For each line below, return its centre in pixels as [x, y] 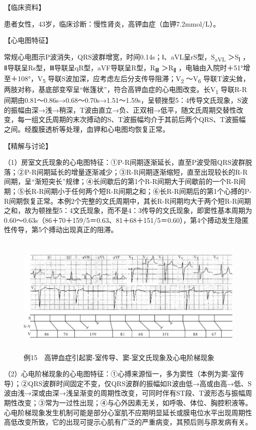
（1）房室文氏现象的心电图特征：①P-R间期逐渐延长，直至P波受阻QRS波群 [125, 162]
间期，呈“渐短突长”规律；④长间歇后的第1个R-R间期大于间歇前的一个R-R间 [125, 181]
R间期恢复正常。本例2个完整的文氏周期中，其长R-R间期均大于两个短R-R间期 [128, 200]
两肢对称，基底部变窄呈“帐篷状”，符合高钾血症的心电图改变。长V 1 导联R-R [126, 90]
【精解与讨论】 [28, 145]
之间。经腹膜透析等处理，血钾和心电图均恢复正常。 [87, 129]
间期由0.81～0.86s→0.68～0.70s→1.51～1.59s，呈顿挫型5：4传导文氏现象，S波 [126, 100]
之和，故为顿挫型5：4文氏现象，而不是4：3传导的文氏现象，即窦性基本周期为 [128, 210]
